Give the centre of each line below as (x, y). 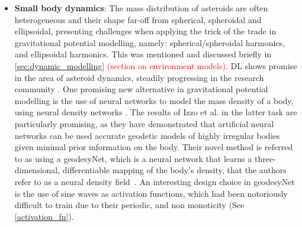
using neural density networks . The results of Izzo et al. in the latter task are (156, 112)
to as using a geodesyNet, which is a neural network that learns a (133, 158)
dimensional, (37, 170)
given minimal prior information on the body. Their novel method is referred (154, 147)
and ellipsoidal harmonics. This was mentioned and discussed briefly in (143, 54)
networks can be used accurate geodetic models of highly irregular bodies (147, 135)
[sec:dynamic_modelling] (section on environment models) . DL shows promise (156, 65)
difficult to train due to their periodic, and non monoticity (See (129, 205)
